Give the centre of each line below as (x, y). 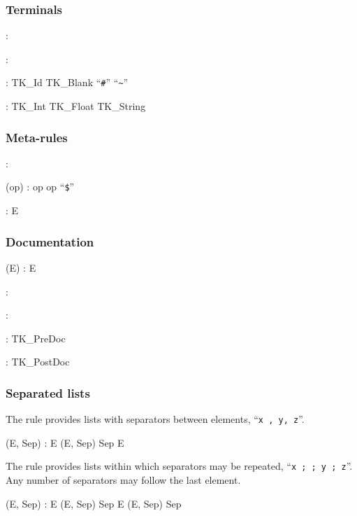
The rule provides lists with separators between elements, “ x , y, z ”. (155, 419)
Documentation (50, 241)
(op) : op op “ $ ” (40, 187)
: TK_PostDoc (38, 362)
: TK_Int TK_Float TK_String (76, 106)
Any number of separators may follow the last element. (123, 480)
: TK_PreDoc (36, 338)
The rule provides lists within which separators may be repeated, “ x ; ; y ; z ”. (179, 466)
